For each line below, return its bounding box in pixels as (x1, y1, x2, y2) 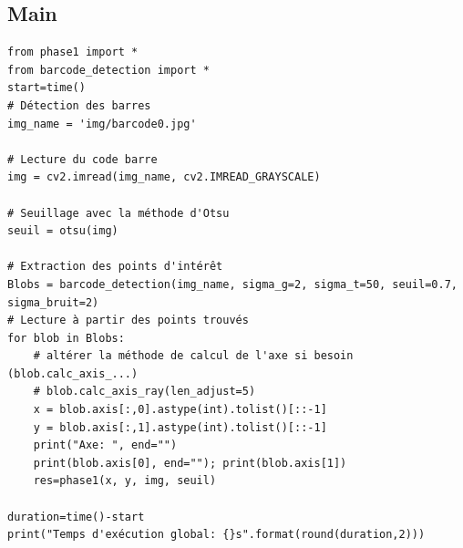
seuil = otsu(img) (7, 224, 118, 238)
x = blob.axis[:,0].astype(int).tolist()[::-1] (33, 403, 327, 417)
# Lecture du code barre (7, 152, 158, 166)
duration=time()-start (7, 510, 145, 523)
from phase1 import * (7, 46, 139, 59)
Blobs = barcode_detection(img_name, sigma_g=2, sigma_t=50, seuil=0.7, (7, 277, 458, 291)
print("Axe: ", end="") (33, 439, 178, 452)
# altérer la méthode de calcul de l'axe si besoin (33, 349, 354, 363)
